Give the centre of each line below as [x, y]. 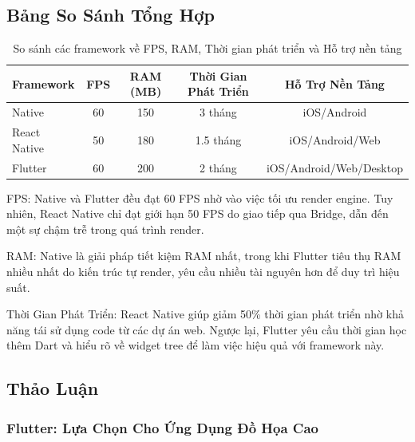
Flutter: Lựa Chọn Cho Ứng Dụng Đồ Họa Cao [163, 427]
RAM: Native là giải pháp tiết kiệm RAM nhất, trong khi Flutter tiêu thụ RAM [204, 256]
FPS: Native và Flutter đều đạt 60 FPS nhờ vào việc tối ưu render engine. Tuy [200, 197]
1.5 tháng [218, 139]
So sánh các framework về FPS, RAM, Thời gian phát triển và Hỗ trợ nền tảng [207, 48]
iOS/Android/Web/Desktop [334, 167]
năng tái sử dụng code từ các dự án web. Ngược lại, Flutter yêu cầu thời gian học [207, 329]
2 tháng [218, 167]
